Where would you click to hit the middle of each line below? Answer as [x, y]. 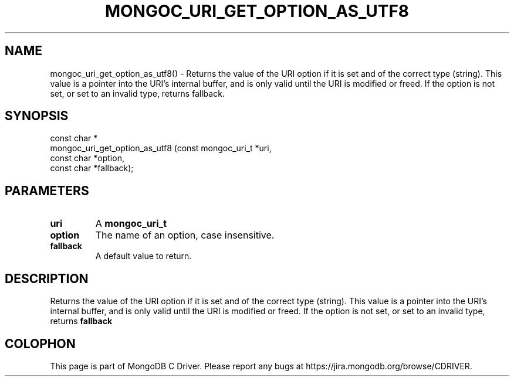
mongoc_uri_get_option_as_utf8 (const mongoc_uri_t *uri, [161, 148]
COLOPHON [40, 343]
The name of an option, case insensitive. [185, 235]
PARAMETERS [47, 190]
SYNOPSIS [37, 116]
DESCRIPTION [47, 278]
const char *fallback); [92, 168]
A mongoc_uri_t [131, 224]
